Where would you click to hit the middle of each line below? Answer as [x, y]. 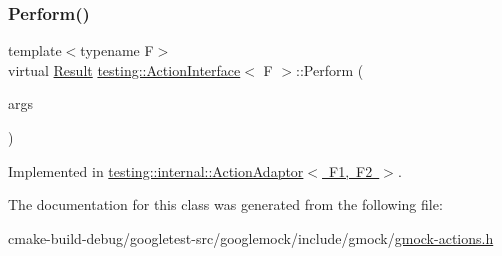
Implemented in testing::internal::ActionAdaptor [156, 170]
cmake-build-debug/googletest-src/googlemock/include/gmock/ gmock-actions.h [251, 237]
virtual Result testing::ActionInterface [124, 69]
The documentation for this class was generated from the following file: [225, 204]
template [35, 50]
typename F [117, 50]
